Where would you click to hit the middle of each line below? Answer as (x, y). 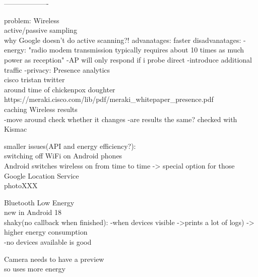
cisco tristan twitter (35, 79)
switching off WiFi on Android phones (63, 156)
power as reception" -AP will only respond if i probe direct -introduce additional (128, 59)
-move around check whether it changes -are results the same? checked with (121, 119)
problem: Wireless (32, 20)
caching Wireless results (41, 109)
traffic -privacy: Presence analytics (57, 69)
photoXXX (21, 185)
